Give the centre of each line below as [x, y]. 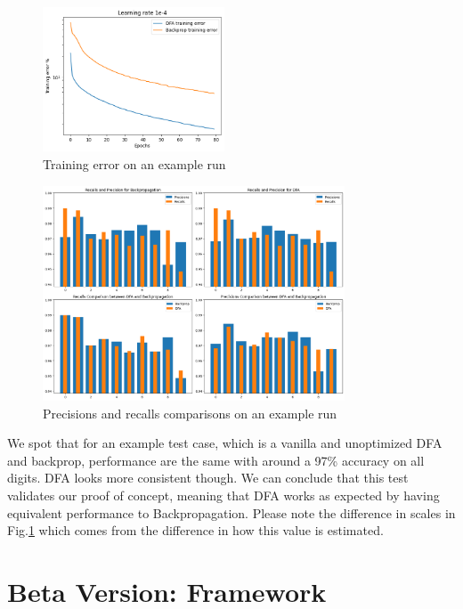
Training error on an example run [134, 164]
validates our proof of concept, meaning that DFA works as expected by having [223, 495]
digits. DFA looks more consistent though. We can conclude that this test [208, 478]
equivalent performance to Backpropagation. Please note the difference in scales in [231, 512]
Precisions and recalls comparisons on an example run [190, 413]
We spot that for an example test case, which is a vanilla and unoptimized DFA [225, 443]
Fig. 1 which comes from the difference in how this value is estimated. [195, 530]
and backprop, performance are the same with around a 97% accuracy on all [216, 460]
